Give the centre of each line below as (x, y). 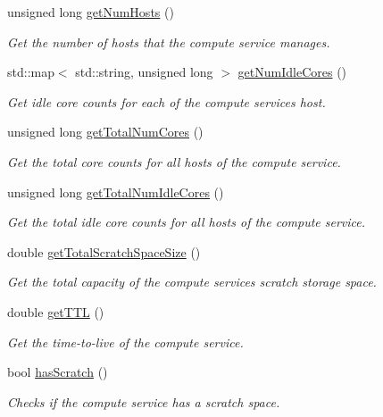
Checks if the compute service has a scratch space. (144, 401)
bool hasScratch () (58, 372)
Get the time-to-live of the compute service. (125, 342)
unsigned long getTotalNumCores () (105, 132)
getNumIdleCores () (292, 72)
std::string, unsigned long (144, 72)
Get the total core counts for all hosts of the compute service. (174, 161)
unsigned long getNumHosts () (91, 12)
